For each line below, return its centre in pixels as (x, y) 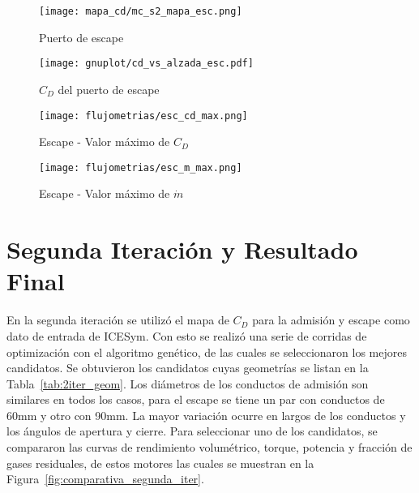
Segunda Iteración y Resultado (182, 249)
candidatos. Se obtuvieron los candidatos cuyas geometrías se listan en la (188, 368)
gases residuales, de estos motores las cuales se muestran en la (160, 463)
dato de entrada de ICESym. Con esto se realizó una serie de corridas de (187, 335)
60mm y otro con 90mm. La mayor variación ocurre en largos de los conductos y (206, 415)
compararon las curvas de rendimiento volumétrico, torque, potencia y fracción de (209, 447)
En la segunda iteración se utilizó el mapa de (118, 320)
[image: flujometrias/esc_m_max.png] (141, 167)
